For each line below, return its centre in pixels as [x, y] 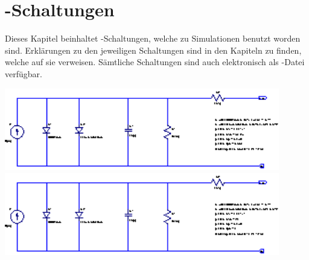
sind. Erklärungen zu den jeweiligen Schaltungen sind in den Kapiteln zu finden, [153, 50]
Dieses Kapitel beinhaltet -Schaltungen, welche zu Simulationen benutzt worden [153, 38]
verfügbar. [24, 73]
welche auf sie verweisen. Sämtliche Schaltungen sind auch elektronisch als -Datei [155, 62]
